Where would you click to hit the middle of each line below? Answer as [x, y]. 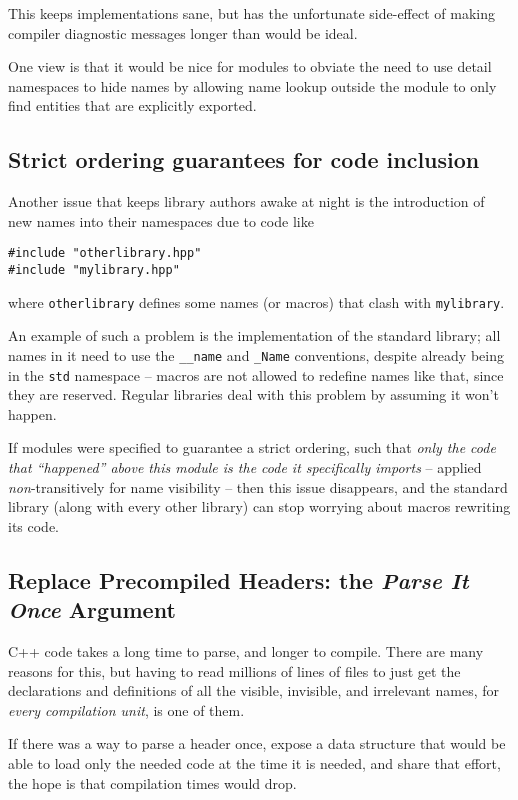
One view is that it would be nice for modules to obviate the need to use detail [250, 66]
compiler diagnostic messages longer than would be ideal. [183, 32]
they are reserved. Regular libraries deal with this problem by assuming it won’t [253, 394]
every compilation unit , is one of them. [126, 709]
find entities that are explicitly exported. [132, 105]
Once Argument [92, 609]
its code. [34, 525]
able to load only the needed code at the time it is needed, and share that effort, [254, 762]
